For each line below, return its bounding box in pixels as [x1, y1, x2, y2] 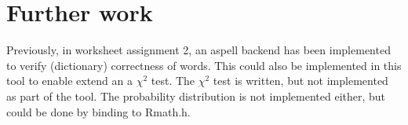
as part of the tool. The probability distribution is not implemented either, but [6, 87, 386, 104]
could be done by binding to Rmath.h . [6, 103, 191, 119]
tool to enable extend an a [6, 72, 133, 89]
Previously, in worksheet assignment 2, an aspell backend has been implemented [6, 42, 391, 58]
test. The [151, 72, 195, 89]
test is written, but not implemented [213, 72, 388, 89]
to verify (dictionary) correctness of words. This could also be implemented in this [6, 57, 402, 73]
